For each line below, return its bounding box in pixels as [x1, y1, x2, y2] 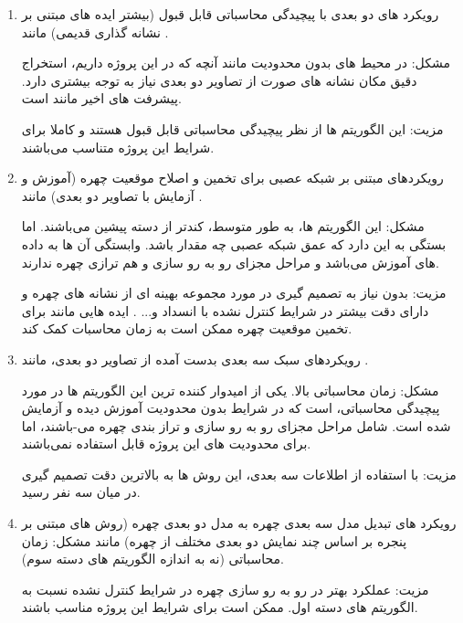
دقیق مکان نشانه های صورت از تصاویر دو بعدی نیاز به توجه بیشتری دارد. [21, 70, 417, 90]
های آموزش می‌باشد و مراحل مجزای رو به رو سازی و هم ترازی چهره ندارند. [21, 252, 439, 271]
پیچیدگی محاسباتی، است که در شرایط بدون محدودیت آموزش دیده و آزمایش [21, 398, 440, 417]
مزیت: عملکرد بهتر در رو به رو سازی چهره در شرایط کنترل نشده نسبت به [21, 579, 429, 598]
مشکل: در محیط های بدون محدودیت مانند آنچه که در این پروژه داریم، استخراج [21, 53, 450, 72]
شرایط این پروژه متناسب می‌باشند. [21, 137, 215, 156]
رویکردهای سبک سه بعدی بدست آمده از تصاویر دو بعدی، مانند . [21, 349, 369, 368]
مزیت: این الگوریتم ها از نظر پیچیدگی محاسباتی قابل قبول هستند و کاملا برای [21, 119, 444, 138]
